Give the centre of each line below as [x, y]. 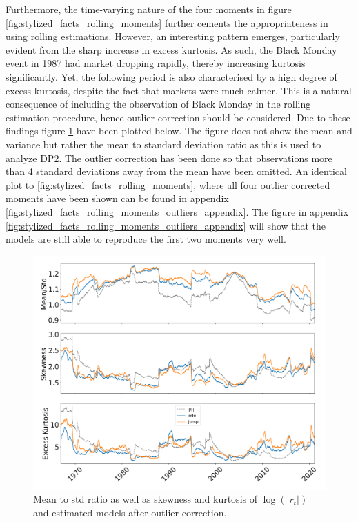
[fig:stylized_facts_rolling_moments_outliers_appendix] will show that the [166, 225]
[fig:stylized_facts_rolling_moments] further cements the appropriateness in [167, 22]
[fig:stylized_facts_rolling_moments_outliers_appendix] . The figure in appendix [177, 211]
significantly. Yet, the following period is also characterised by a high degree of [171, 76]
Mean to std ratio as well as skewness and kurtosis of [145, 499]
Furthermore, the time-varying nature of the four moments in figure [149, 9]
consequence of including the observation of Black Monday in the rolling [158, 104]
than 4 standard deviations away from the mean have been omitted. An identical [176, 171]
